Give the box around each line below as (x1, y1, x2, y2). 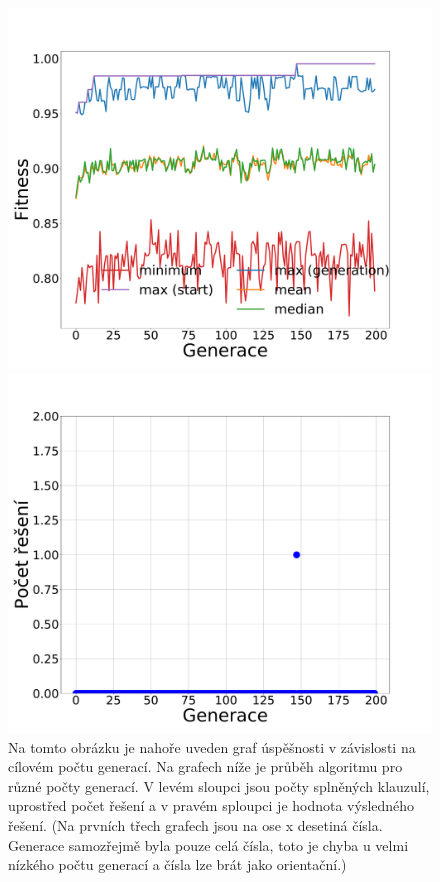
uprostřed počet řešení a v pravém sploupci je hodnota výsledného (8, 795, 415, 816)
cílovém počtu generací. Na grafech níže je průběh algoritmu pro (8, 756, 403, 777)
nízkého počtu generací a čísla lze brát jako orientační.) (8, 854, 347, 875)
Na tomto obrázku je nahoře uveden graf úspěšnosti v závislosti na (8, 736, 416, 757)
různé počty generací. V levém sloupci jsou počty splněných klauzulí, (8, 775, 430, 796)
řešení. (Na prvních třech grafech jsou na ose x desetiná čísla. (8, 815, 383, 836)
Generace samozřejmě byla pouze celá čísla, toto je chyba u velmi (8, 834, 409, 855)
